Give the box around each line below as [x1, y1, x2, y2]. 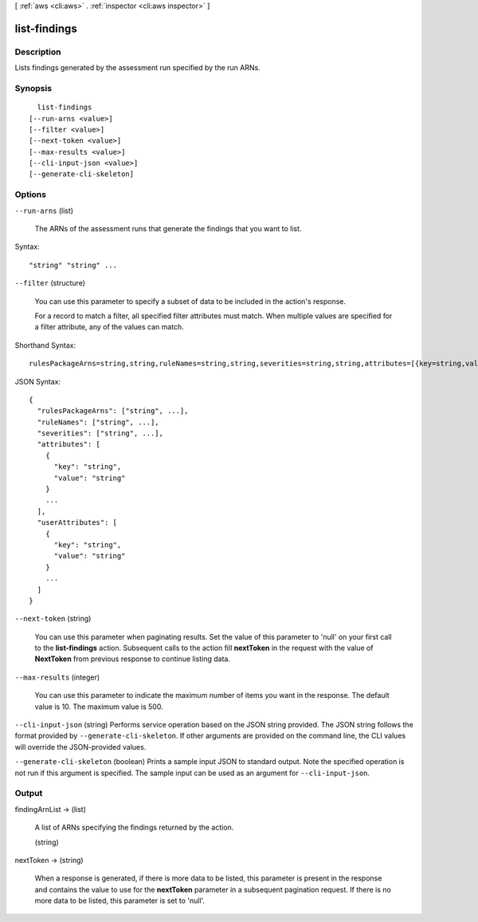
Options [14, 189, 47, 200]
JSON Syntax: [14, 376, 61, 386]
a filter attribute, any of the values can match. [34, 322, 185, 332]
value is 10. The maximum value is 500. [34, 702, 163, 711]
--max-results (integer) [14, 672, 100, 682]
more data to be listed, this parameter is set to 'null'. [34, 896, 206, 905]
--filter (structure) [14, 278, 86, 288]
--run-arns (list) [14, 206, 74, 215]
